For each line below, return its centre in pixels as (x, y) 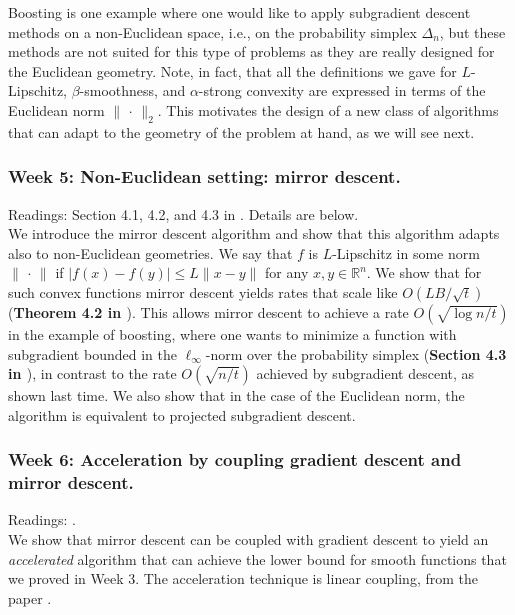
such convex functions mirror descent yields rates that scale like (203, 291)
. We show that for (424, 272)
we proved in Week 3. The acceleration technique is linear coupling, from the (243, 578)
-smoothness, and (132, 90)
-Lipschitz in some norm (406, 252)
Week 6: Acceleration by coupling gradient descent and (235, 459)
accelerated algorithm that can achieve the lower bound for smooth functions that (257, 558)
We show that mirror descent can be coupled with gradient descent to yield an (248, 539)
